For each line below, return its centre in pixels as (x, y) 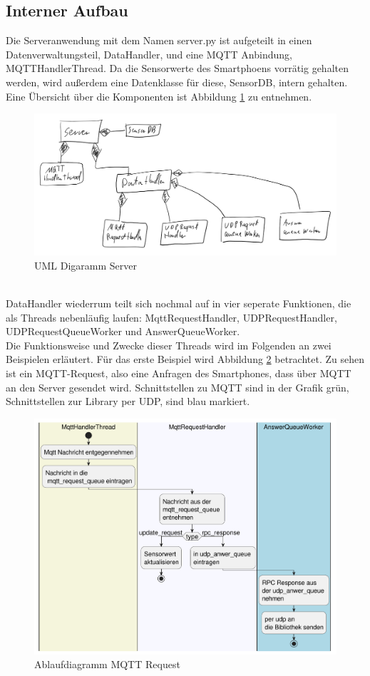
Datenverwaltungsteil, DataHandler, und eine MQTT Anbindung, (149, 54)
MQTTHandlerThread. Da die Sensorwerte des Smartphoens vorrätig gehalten (177, 68)
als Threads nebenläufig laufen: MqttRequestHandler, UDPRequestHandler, (171, 317)
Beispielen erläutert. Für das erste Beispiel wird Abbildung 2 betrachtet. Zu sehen (185, 359)
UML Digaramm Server (86, 265)
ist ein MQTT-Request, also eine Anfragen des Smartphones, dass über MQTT (179, 373)
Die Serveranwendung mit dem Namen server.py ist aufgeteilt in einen (159, 40)
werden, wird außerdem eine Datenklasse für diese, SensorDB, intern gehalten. (177, 82)
